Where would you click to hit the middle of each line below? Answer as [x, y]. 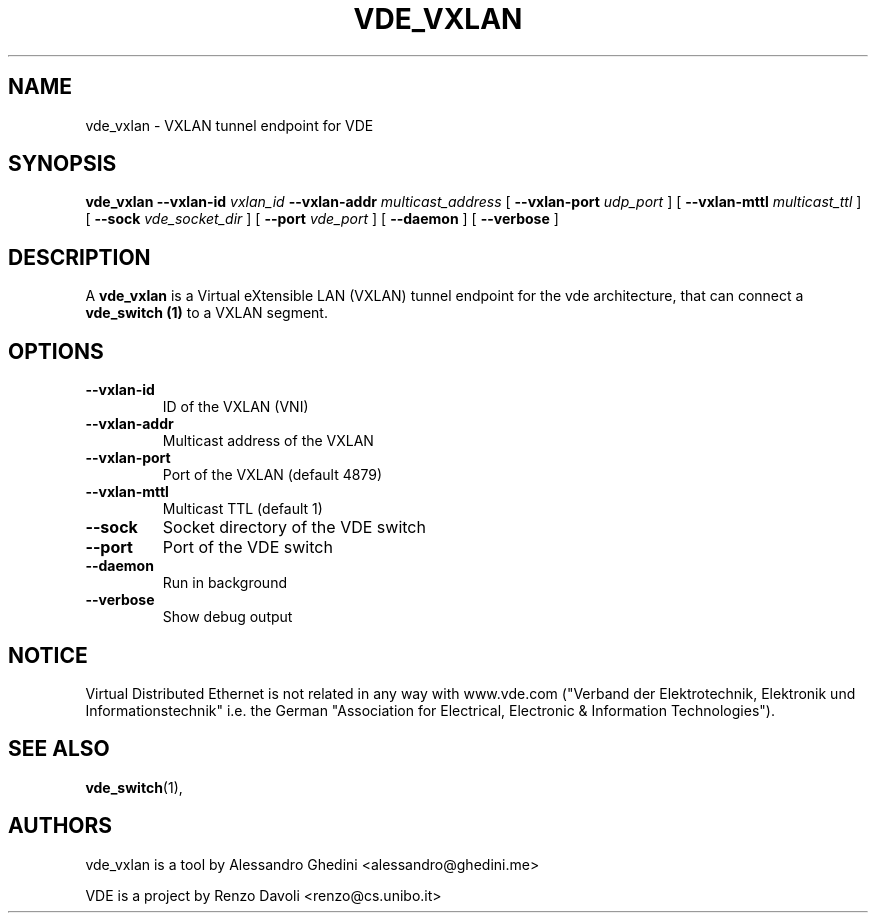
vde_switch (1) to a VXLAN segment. [206, 313]
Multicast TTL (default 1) [242, 509]
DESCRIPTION [79, 257]
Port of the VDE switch [247, 547]
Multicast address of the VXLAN [268, 441]
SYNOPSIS [62, 164]
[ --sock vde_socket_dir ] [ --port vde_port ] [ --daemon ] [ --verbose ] [322, 219]
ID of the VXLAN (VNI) [235, 407]
